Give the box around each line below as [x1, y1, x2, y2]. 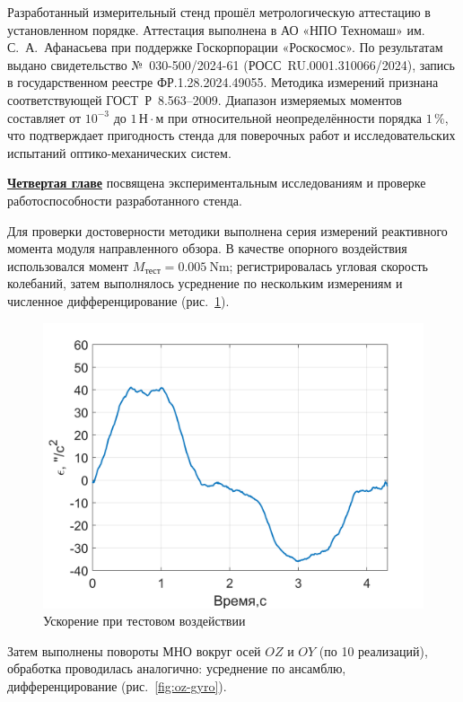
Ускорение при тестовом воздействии [43, 611, 246, 630]
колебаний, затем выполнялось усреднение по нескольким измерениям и [7, 274, 403, 293]
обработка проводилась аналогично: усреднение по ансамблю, [7, 659, 346, 678]
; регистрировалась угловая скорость [229, 256, 428, 275]
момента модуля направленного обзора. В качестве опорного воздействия [7, 239, 407, 258]
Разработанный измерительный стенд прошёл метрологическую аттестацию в [7, 3, 431, 21]
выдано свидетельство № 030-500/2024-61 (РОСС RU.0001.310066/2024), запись [7, 55, 455, 74]
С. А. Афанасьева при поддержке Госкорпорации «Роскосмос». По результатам [7, 38, 443, 57]
